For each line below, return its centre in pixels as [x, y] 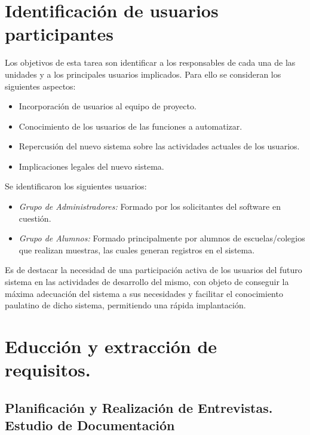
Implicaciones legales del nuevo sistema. [91, 166]
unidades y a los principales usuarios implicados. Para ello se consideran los [143, 74]
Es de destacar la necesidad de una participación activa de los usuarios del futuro [154, 270]
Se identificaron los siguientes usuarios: [76, 186]
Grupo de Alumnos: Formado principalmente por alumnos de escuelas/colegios [162, 238]
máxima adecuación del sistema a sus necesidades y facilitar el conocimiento [144, 293]
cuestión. [35, 218]
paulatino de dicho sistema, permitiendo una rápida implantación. [125, 305]
